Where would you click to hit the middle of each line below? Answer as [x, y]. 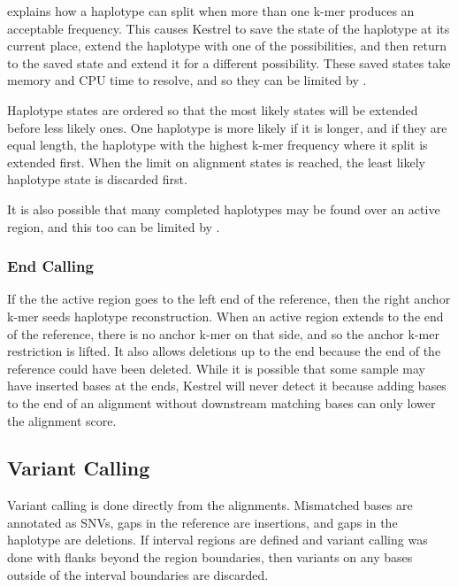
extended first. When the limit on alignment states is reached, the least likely [216, 162]
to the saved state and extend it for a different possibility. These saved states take [229, 62]
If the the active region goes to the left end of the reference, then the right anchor [229, 299]
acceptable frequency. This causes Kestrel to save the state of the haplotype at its [229, 28]
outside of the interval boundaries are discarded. [138, 574]
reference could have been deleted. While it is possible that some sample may [216, 368]
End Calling [50, 266]
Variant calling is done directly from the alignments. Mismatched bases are [210, 505]
